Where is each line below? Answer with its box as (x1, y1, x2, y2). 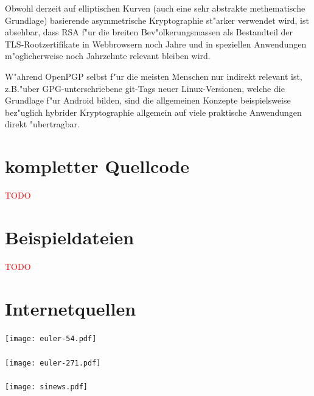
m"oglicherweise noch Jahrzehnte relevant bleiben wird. (5, 49, 211, 62)
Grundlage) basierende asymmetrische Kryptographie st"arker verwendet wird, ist (5, 13, 309, 26)
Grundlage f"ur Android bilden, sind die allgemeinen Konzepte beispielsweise (5, 94, 291, 107)
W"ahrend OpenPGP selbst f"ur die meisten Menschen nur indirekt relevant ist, (5, 69, 302, 82)
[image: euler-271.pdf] (5, 358, 101, 367)
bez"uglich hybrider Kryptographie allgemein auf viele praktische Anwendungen (5, 105, 302, 118)
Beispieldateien (5, 224, 134, 249)
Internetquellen (5, 295, 136, 320)
